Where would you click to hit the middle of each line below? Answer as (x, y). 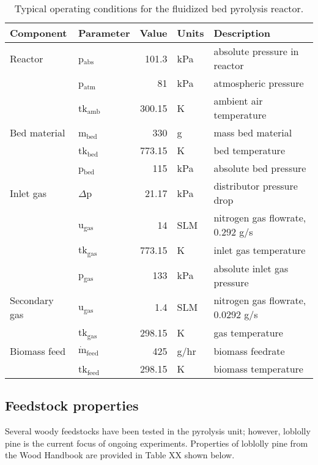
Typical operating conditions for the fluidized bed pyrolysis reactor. (159, 8)
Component (39, 33)
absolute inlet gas (251, 268)
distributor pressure (256, 186)
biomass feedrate (249, 351)
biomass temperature (258, 368)
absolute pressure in (256, 51)
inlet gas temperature (260, 250)
